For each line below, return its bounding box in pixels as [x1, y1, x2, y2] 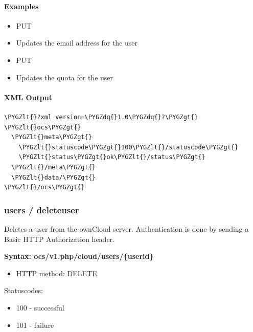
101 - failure [16, 319, 54, 330]
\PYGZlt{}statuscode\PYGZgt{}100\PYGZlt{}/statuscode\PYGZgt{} [18, 143, 239, 151]
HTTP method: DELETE [16, 268, 97, 278]
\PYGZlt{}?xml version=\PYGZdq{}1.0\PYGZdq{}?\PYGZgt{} [4, 113, 198, 121]
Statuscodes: [4, 285, 43, 296]
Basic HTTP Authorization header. [4, 233, 114, 244]
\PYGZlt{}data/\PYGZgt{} [11, 173, 96, 181]
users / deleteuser [4, 203, 79, 216]
